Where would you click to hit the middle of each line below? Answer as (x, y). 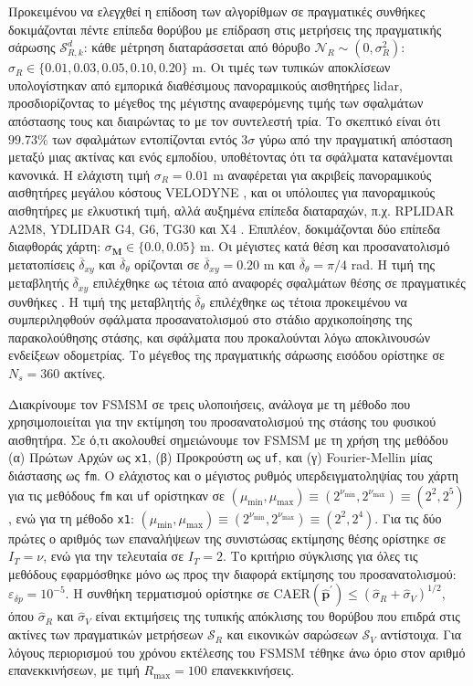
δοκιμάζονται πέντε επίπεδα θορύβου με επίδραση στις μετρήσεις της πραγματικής (225, 29)
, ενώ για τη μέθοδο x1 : (71, 517)
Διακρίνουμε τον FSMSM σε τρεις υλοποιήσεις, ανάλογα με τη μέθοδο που (210, 403)
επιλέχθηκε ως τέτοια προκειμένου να (308, 301)
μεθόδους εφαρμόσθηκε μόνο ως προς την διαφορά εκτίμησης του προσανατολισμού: (232, 573)
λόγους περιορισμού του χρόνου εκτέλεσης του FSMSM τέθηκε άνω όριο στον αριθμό (237, 652)
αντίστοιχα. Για (421, 634)
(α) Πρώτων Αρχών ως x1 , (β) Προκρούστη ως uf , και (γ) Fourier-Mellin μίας (221, 457)
